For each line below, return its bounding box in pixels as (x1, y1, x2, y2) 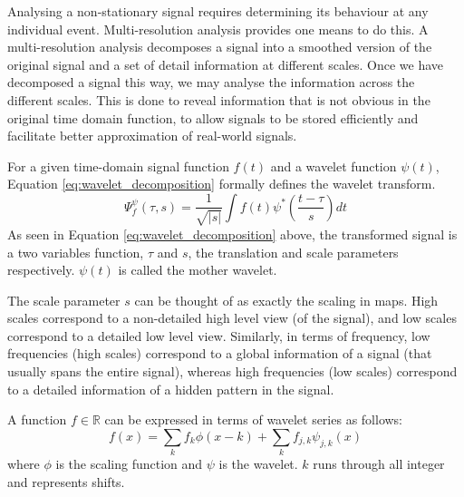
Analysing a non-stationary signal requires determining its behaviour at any (7, 2, 429, 20)
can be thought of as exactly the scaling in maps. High (134, 290, 439, 309)
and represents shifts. (7, 472, 125, 491)
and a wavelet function (270, 156, 397, 175)
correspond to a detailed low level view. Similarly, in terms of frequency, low (7, 326, 430, 345)
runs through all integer (313, 454, 445, 473)
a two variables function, (7, 242, 144, 261)
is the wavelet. (218, 454, 298, 473)
